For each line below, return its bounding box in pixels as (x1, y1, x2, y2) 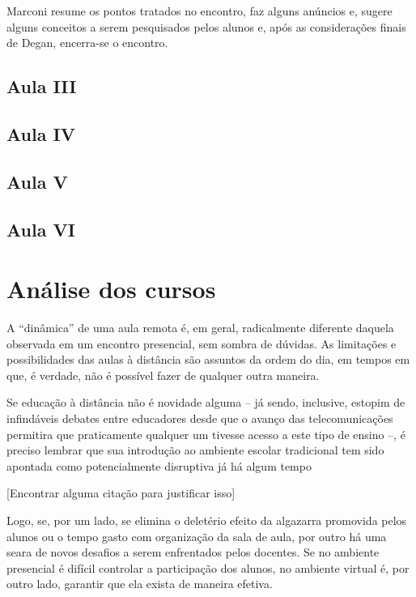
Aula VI (6, 216, 75, 241)
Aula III (6, 74, 77, 99)
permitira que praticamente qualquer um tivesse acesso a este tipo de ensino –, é (6, 425, 405, 442)
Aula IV (6, 121, 75, 146)
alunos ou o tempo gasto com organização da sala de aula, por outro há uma (6, 527, 387, 544)
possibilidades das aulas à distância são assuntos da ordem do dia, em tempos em (6, 351, 410, 368)
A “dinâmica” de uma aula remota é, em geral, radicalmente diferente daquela (6, 319, 394, 336)
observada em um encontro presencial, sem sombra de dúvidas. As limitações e (6, 335, 397, 352)
